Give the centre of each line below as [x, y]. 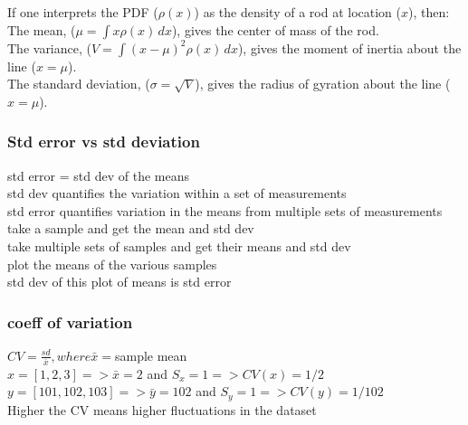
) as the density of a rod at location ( [297, 12]
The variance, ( [49, 47]
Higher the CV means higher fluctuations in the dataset [162, 409]
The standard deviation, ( [79, 84]
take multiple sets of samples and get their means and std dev [179, 246]
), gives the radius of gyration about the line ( [323, 84]
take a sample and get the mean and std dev [131, 228]
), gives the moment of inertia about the [349, 47]
